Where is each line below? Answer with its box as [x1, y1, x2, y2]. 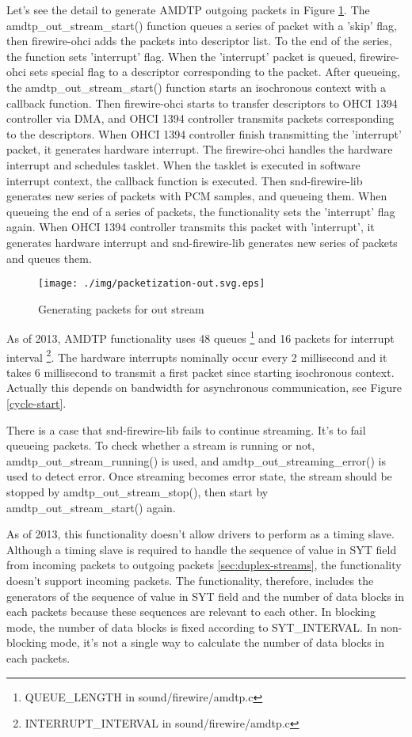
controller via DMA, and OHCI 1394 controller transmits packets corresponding [6, 110, 395, 127]
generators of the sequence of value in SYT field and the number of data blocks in [6, 587, 405, 604]
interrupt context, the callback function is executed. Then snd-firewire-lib [6, 172, 363, 188]
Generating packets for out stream [38, 300, 204, 317]
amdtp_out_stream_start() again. [6, 499, 176, 515]
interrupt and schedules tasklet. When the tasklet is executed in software [6, 156, 360, 173]
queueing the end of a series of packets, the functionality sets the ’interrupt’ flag [6, 203, 395, 219]
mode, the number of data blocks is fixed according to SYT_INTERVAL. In [6, 618, 377, 635]
